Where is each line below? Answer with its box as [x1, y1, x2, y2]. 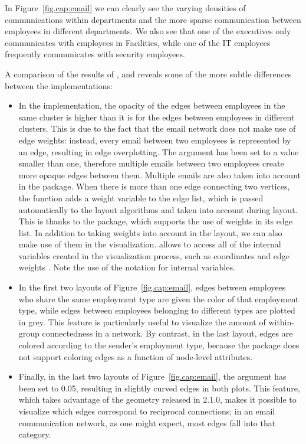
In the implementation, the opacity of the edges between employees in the [18, 99, 285, 112]
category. [18, 428, 51, 440]
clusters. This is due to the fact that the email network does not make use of [18, 122, 296, 135]
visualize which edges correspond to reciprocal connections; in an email [18, 405, 275, 417]
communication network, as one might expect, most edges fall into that [18, 416, 276, 429]
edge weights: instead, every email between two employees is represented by [18, 133, 291, 146]
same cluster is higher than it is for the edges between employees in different [18, 110, 295, 123]
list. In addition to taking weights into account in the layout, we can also [18, 226, 282, 239]
